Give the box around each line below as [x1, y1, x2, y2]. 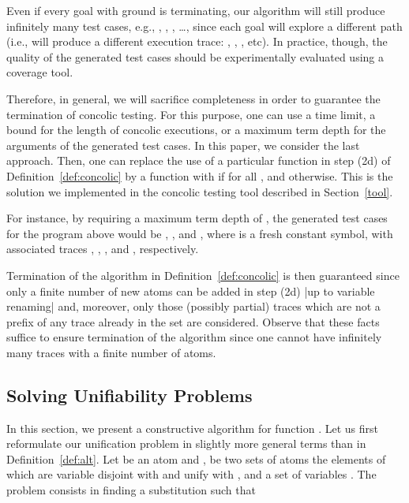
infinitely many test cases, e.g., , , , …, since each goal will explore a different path [6, 17, 403, 34]
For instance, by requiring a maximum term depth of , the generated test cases [6, 210, 388, 226]
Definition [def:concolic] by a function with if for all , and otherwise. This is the [6, 167, 393, 184]
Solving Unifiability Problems [6, 382, 253, 407]
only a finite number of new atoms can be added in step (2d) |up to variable [6, 282, 375, 299]
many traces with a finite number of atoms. [6, 344, 216, 360]
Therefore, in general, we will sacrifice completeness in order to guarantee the [6, 90, 381, 106]
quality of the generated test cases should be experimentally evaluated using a [6, 48, 385, 65]
